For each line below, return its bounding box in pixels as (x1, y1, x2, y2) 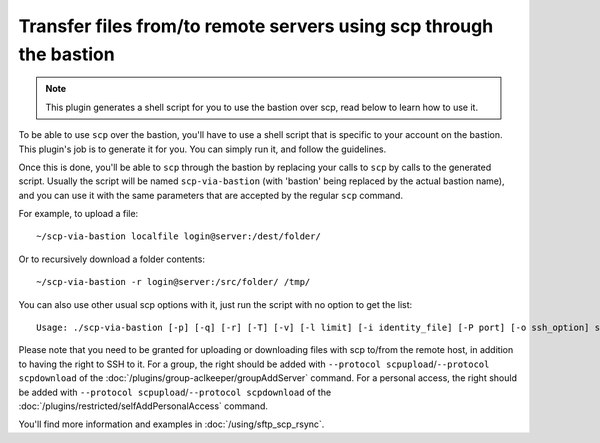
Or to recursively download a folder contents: (18, 253, 205, 265)
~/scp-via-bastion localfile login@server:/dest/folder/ (36, 231, 322, 242)
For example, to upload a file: (18, 208, 139, 220)
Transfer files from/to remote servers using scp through (18, 15, 494, 37)
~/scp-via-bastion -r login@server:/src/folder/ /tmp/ (36, 276, 311, 288)
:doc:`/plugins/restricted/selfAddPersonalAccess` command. (18, 400, 269, 412)
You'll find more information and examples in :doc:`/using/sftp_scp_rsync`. (18, 418, 325, 430)
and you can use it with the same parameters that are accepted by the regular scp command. (18, 189, 404, 201)
